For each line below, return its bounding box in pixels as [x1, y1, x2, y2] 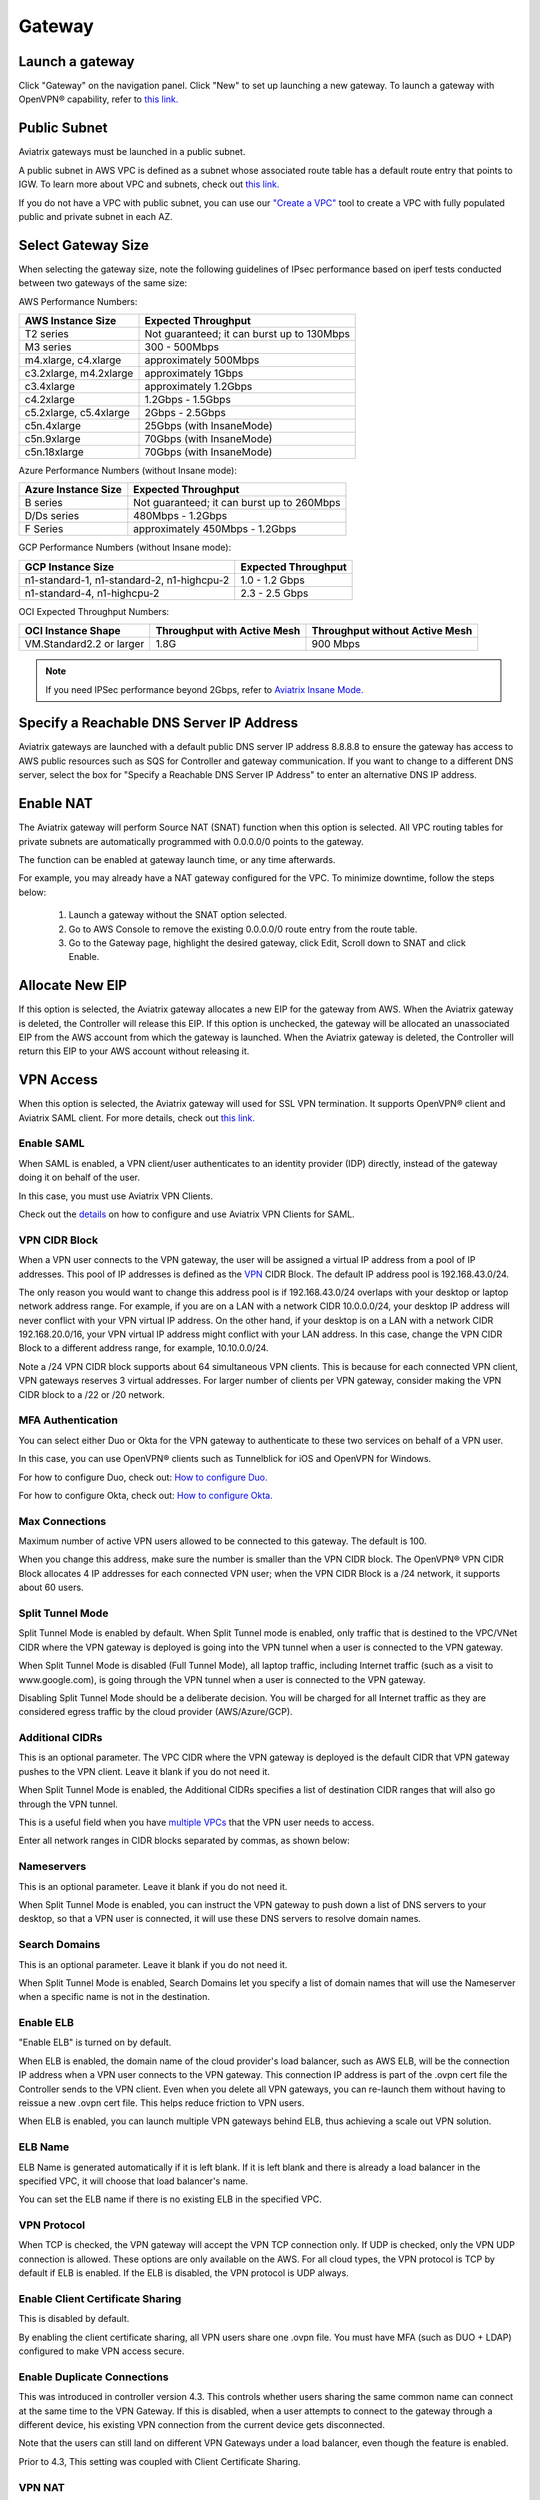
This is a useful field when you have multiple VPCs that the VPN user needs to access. [18, 1816, 375, 1829]
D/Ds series [24, 509, 80, 523]
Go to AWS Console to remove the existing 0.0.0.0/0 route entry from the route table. [68, 923, 418, 935]
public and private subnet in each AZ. [18, 210, 174, 222]
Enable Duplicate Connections [18, 2370, 169, 2384]
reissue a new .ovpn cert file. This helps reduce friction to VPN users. [18, 2096, 305, 2109]
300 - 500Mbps [144, 340, 220, 354]
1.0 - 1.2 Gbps [240, 573, 305, 587]
